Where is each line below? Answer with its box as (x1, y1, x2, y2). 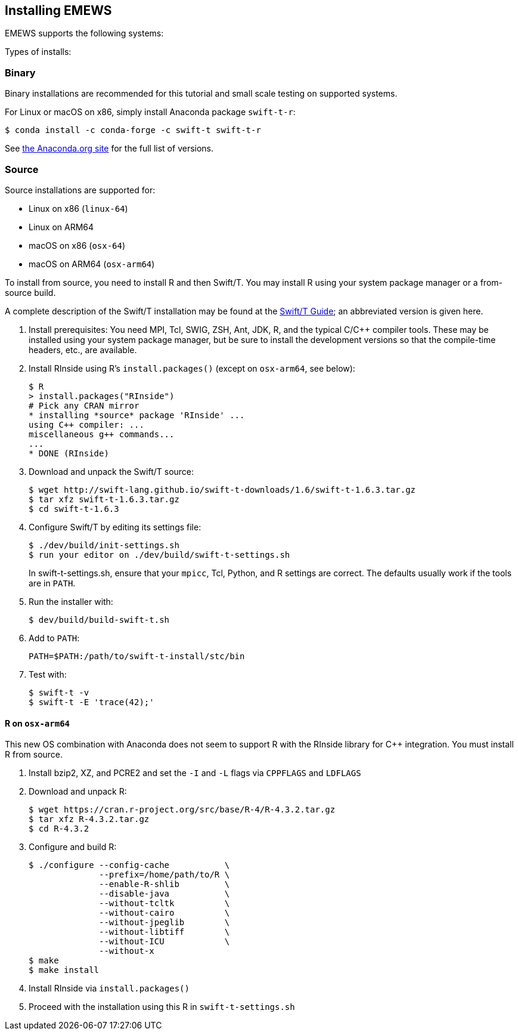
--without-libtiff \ (99, 927, 230, 937)
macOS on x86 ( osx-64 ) (29, 240, 126, 251)
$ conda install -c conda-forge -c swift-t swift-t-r (5, 125, 261, 135)
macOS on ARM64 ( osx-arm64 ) (29, 258, 155, 269)
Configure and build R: (29, 842, 117, 852)
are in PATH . (29, 577, 76, 588)
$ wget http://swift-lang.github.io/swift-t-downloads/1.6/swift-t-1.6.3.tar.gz (29, 484, 416, 495)
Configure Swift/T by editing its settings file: (29, 521, 201, 532)
